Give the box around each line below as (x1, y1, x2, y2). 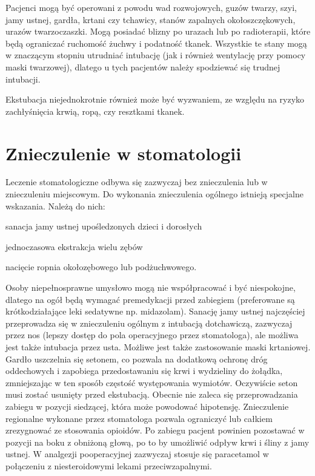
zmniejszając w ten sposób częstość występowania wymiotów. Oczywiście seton (5, 376, 298, 389)
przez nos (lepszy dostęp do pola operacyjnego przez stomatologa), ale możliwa (5, 328, 299, 341)
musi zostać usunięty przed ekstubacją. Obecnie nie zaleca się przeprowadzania (5, 388, 298, 401)
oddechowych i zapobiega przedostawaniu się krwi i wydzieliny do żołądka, (5, 364, 283, 377)
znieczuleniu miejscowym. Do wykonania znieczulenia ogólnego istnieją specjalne (5, 188, 303, 200)
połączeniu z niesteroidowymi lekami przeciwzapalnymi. (5, 459, 212, 472)
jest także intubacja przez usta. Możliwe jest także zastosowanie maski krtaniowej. (5, 341, 311, 353)
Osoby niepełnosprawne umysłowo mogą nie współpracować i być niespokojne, (5, 281, 296, 294)
